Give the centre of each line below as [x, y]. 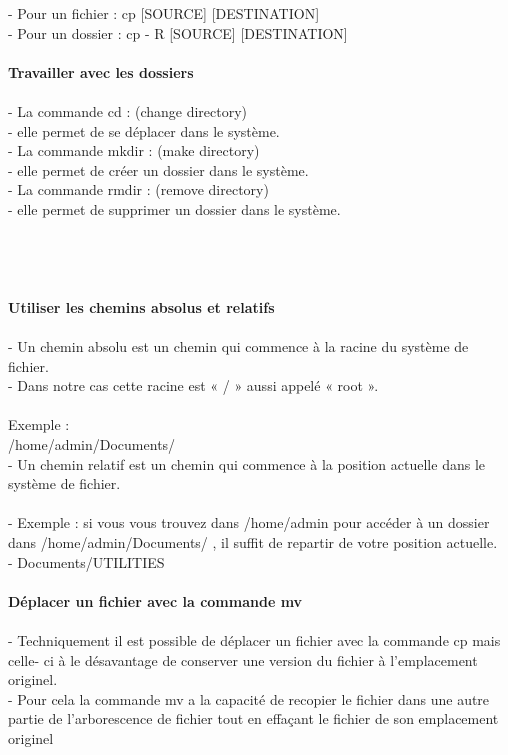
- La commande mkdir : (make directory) [134, 150]
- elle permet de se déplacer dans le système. [144, 130]
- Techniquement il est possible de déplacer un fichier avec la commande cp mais [254, 640]
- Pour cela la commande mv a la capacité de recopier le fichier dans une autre [249, 698]
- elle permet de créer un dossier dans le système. [158, 169]
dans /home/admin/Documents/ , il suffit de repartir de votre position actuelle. [253, 542]
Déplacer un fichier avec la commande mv [155, 600]
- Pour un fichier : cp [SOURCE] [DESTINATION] [164, 13]
